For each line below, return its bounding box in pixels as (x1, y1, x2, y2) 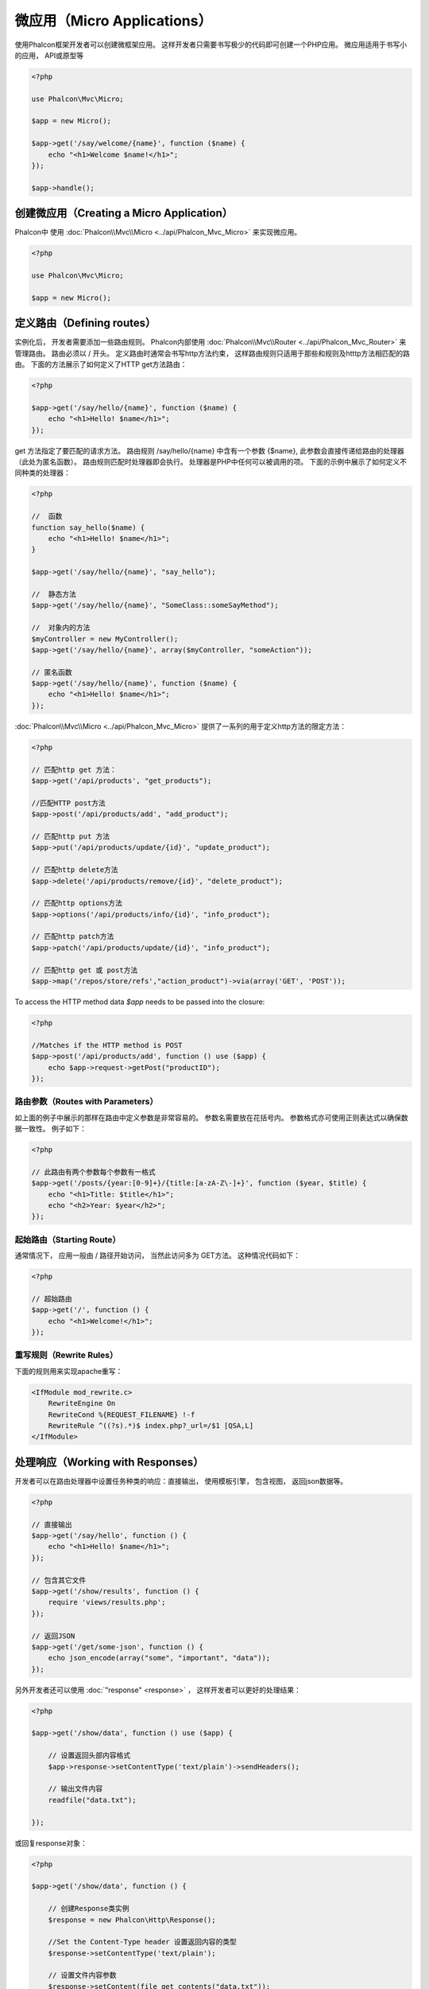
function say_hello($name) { (31, 523, 145, 532)
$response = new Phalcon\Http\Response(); (48, 1915, 216, 1925)
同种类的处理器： (14, 468, 71, 477)
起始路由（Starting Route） (14, 1234, 121, 1245)
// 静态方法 (31, 590, 77, 598)
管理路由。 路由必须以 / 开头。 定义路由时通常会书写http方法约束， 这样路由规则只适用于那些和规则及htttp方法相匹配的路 (14, 348, 411, 358)
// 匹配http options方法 (31, 899, 123, 908)
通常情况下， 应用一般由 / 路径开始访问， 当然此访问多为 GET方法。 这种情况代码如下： (14, 1251, 301, 1260)
